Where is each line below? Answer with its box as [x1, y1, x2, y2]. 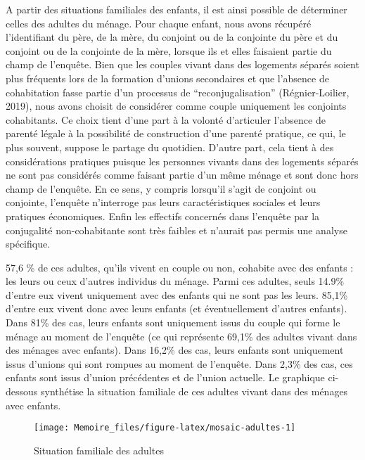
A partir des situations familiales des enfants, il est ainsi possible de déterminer [6, 2, 347, 16]
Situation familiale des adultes [34, 442, 164, 457]
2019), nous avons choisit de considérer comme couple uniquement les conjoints [6, 98, 347, 113]
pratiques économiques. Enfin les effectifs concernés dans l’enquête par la [6, 208, 320, 223]
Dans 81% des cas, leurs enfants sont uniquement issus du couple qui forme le [6, 315, 340, 330]
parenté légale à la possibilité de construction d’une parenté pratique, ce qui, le [6, 126, 346, 141]
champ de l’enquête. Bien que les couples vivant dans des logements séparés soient [6, 57, 359, 72]
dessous [6, 384, 38, 399]
